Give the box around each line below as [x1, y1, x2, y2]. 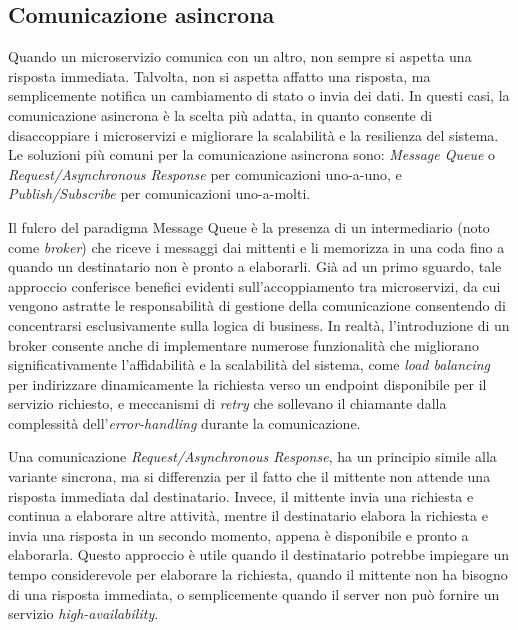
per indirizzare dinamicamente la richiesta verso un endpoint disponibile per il [8, 373, 487, 394]
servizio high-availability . [8, 603, 159, 624]
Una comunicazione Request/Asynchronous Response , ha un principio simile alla [8, 446, 497, 467]
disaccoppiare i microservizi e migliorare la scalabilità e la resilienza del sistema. [8, 124, 499, 145]
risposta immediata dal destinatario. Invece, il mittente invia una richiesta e [8, 485, 474, 506]
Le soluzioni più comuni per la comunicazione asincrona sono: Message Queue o [8, 144, 496, 165]
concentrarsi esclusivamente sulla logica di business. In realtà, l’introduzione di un [8, 314, 510, 335]
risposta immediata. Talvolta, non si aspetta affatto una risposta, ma [8, 65, 431, 86]
